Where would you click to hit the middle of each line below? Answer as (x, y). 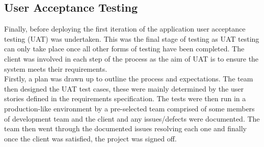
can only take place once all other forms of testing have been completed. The (124, 49)
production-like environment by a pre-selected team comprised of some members (129, 108)
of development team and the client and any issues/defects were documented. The (132, 118)
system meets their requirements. (56, 68)
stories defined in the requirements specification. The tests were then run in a (125, 98)
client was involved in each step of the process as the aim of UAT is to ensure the (131, 58)
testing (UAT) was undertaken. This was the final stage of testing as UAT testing (132, 38)
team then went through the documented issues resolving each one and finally (125, 128)
